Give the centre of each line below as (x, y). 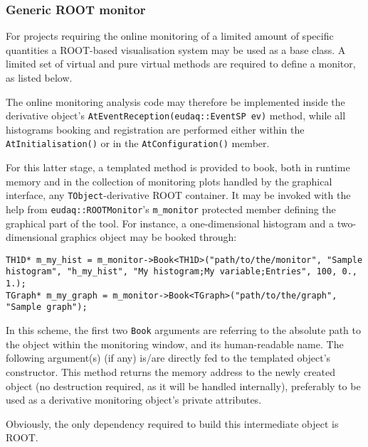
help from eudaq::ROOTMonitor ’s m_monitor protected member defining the (171, 209)
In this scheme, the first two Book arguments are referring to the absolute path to (184, 330)
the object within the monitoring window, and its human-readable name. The (175, 344)
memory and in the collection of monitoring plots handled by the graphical (169, 181)
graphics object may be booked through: (149, 237)
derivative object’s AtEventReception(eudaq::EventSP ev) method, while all (176, 115)
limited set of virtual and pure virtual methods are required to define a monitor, (181, 64)
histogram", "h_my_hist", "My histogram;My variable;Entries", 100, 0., (182, 272)
